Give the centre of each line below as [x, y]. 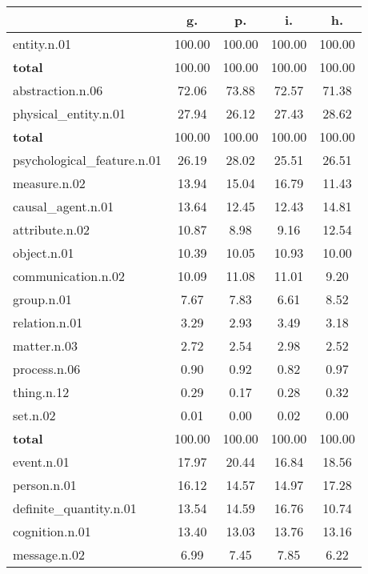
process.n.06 [47, 369]
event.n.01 [41, 462]
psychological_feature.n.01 [87, 160]
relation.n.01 [48, 322]
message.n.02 [49, 554]
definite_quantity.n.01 [75, 508]
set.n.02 [34, 415]
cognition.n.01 [52, 531]
